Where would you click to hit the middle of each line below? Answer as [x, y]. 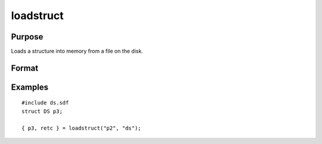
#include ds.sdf [45, 103]
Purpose [27, 37]
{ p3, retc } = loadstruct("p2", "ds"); [81, 128]
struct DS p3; [42, 111]
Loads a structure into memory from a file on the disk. [77, 51]
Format [25, 68]
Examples [30, 87]
